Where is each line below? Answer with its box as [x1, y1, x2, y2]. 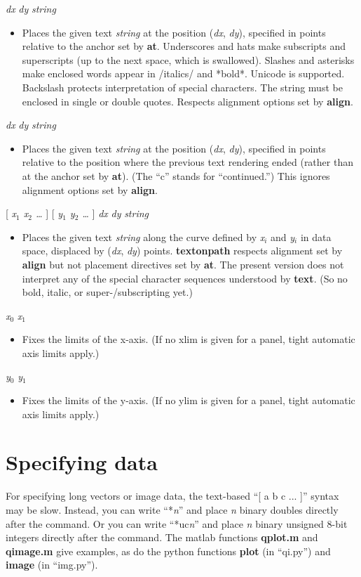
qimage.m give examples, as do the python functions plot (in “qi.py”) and [6, 543, 331, 558]
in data [300, 229, 332, 244]
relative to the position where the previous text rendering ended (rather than [22, 155, 353, 169]
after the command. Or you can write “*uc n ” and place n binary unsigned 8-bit [6, 516, 348, 531]
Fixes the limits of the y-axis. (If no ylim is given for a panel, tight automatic [22, 393, 355, 408]
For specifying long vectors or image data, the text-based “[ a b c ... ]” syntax [6, 488, 339, 503]
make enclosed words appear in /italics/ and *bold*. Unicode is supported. [22, 66, 345, 81]
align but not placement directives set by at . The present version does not [22, 257, 344, 271]
